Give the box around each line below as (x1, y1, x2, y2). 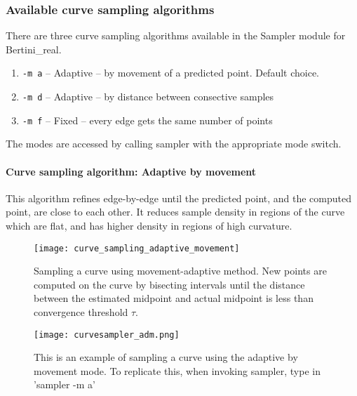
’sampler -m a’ (34, 377, 95, 392)
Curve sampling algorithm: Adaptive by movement (6, 164, 257, 178)
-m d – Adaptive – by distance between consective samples (22, 89, 274, 104)
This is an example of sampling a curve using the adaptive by (34, 350, 298, 364)
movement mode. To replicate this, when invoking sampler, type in (34, 363, 321, 378)
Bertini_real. (6, 41, 62, 56)
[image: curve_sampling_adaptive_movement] (34, 243, 240, 253)
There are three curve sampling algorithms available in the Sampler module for (6, 28, 346, 43)
